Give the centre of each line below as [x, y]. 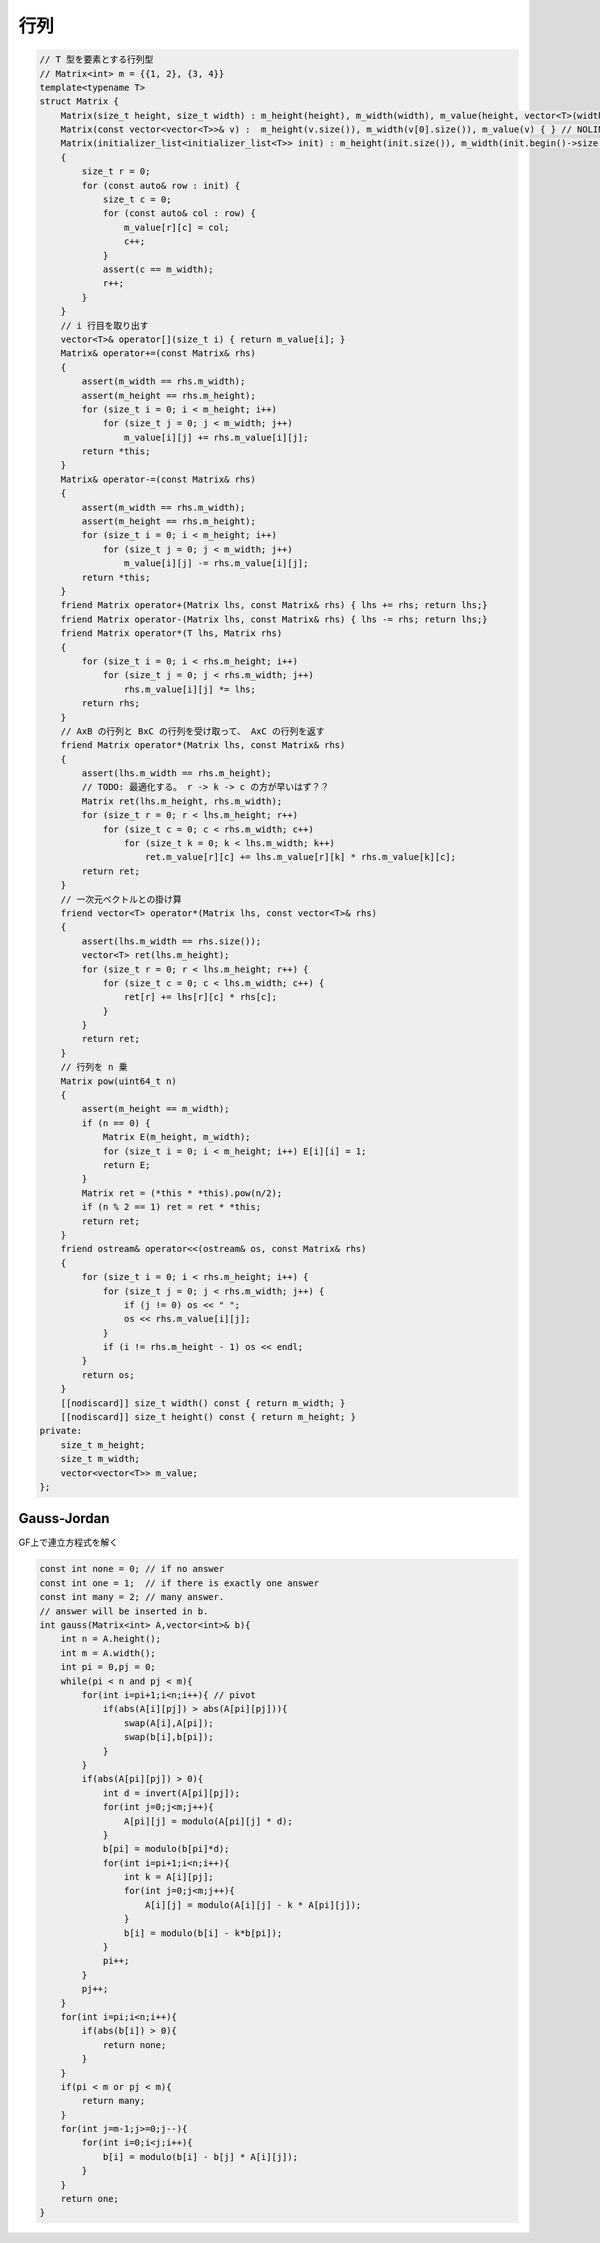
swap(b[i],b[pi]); [168, 1737]
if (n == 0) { [116, 1123]
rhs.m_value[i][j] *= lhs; [190, 689]
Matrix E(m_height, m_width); [176, 1137]
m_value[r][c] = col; [176, 227]
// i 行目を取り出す [104, 325]
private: [61, 1431]
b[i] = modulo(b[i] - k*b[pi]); [203, 1933]
